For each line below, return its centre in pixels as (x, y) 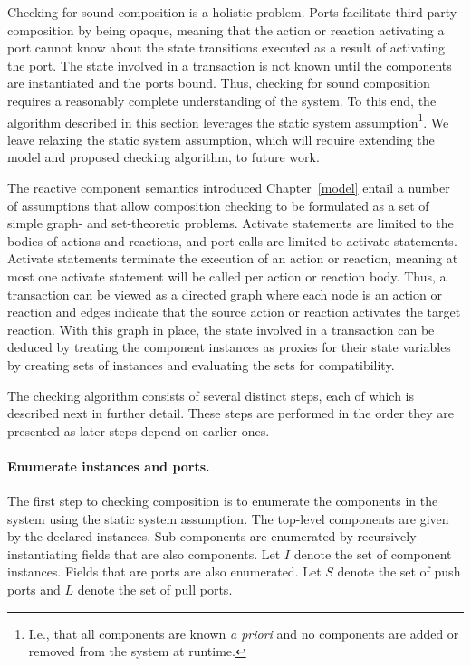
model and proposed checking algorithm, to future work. (163, 157)
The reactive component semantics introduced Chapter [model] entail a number (229, 187)
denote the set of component (373, 553)
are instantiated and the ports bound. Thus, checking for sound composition (219, 83)
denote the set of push (399, 571)
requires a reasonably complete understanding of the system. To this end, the (222, 100)
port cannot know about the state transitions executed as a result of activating (226, 48)
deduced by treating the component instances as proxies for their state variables (229, 347)
